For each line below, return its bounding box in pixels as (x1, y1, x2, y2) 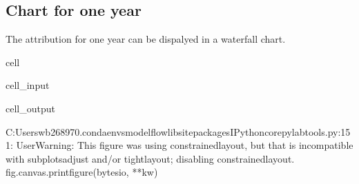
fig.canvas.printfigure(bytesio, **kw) (6, 165, 158, 179)
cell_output (6, 101, 55, 115)
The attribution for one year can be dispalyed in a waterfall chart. (6, 32, 286, 46)
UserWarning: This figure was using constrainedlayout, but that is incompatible (16, 138, 353, 152)
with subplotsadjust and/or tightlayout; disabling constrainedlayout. (6, 151, 295, 165)
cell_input (6, 78, 50, 92)
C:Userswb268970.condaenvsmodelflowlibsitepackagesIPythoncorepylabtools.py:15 (6, 124, 351, 139)
